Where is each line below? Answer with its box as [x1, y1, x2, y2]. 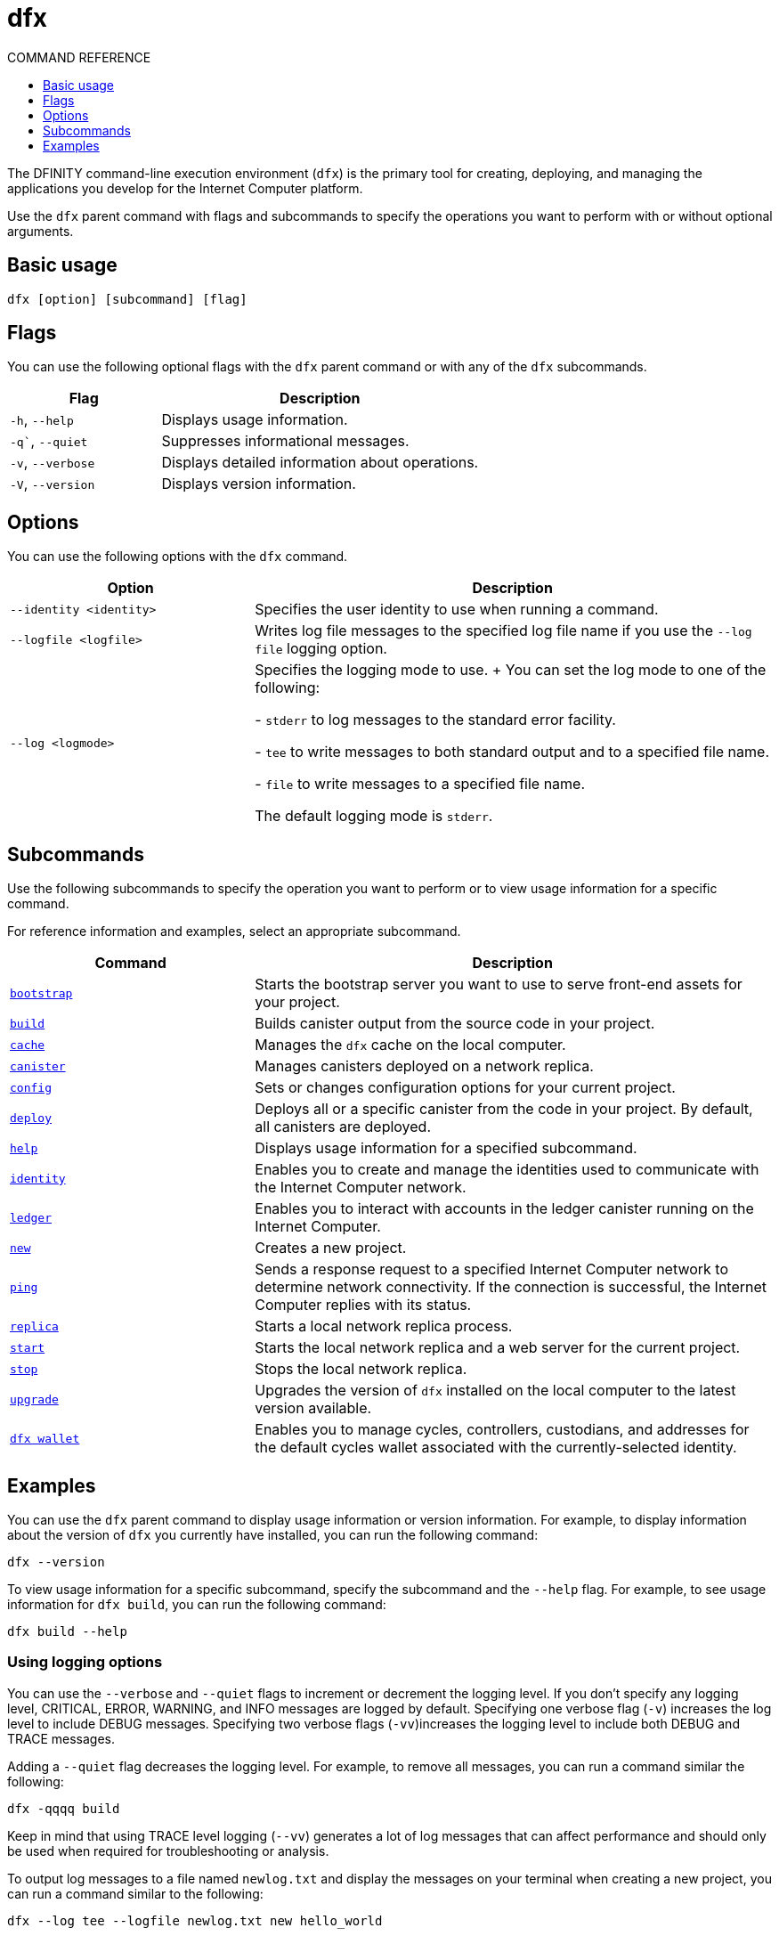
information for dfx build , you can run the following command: [7, 1596, 386, 1612]
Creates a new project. [255, 1239, 407, 1257]
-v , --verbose [10, 453, 95, 472]
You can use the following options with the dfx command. [7, 549, 348, 565]
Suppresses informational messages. [161, 432, 410, 451]
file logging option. [255, 639, 387, 658]
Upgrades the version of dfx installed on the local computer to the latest [255, 1381, 736, 1400]
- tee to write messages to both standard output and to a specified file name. [255, 743, 769, 761]
